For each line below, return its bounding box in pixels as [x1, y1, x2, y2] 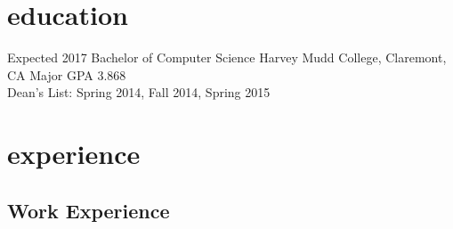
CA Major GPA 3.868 [7, 65, 126, 84]
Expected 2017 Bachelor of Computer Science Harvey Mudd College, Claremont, [7, 48, 447, 67]
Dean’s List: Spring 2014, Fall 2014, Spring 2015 [7, 83, 271, 102]
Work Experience [7, 196, 170, 224]
